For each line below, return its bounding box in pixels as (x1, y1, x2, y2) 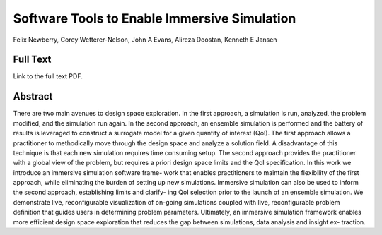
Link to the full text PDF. (13, 72, 83, 80)
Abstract (13, 90, 53, 102)
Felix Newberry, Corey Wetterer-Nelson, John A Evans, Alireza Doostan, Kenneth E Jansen (13, 35, 277, 44)
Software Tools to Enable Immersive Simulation (13, 11, 296, 26)
